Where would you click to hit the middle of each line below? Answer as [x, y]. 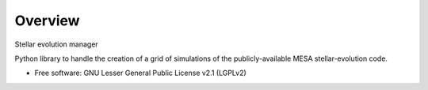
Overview [47, 21]
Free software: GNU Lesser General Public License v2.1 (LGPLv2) [141, 73]
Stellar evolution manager [56, 44]
